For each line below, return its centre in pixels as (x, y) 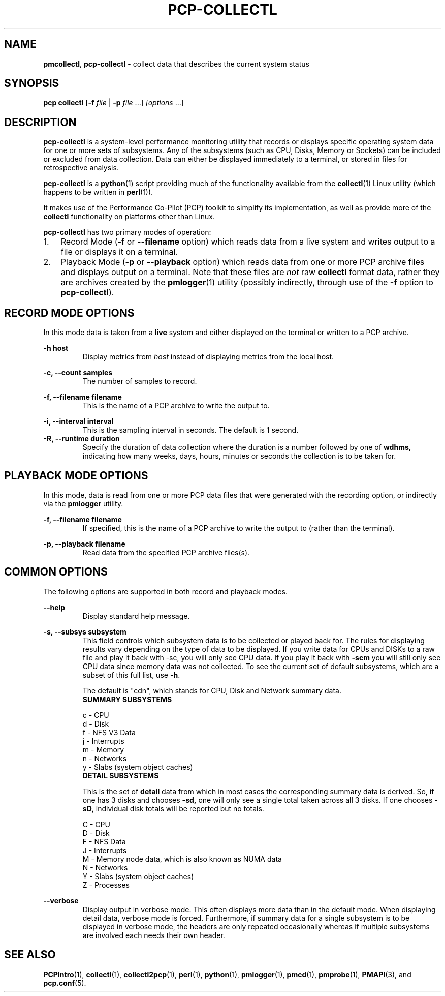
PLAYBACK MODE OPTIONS (76, 475)
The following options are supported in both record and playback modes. (165, 591)
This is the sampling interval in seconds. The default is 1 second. (190, 430)
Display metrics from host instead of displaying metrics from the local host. (208, 357)
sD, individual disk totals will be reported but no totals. (173, 808)
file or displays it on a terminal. (119, 252)
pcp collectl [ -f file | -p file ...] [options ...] (114, 103)
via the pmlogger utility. (83, 503)
